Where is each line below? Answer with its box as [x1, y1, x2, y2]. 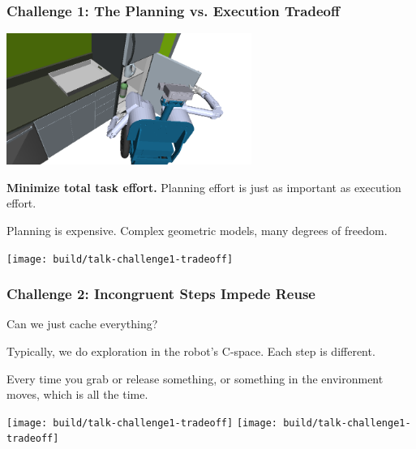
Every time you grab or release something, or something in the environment [6, 370, 384, 387]
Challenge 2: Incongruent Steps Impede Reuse [6, 284, 315, 304]
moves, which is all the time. [6, 386, 148, 403]
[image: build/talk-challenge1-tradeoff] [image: [6, 417, 277, 429]
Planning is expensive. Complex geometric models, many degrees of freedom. [6, 221, 388, 238]
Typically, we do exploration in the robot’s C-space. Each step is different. [6, 342, 375, 359]
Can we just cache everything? [6, 315, 158, 332]
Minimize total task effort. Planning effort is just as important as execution [6, 178, 401, 195]
